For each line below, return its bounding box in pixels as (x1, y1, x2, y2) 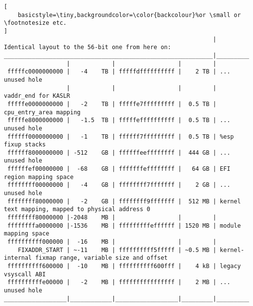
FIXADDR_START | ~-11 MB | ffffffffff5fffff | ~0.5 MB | (18, 246, 217, 253)
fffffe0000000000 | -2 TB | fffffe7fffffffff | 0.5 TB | (7, 100, 217, 108)
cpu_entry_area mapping (4, 108, 81, 116)
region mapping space (4, 173, 74, 180)
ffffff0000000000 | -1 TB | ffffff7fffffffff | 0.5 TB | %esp (7, 133, 234, 140)
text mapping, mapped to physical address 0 (4, 206, 150, 213)
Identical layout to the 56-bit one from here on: (4, 44, 171, 51)
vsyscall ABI (4, 270, 46, 278)
